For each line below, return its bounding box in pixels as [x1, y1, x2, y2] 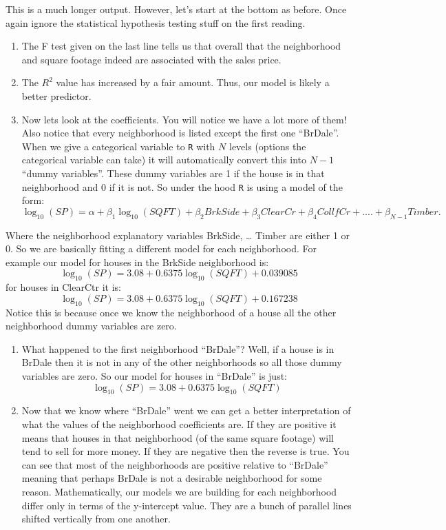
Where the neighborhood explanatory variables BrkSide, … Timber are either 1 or [6, 227, 350, 242]
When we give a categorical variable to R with [21, 139, 215, 153]
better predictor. [21, 88, 92, 103]
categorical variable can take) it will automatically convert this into [21, 152, 306, 167]
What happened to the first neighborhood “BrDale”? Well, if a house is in [21, 341, 334, 356]
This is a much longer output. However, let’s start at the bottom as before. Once [6, 2, 347, 16]
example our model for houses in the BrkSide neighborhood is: [6, 254, 269, 269]
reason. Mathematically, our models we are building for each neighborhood [21, 484, 337, 498]
